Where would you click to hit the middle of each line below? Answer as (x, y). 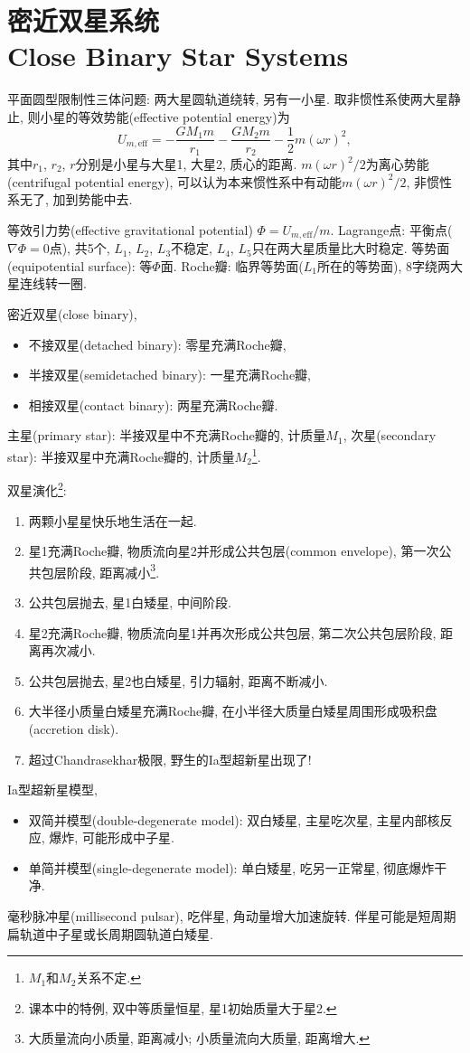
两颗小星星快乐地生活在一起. (113, 520)
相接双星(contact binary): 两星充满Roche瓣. (153, 404)
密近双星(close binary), (72, 314)
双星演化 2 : (37, 489)
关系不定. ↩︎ (108, 978)
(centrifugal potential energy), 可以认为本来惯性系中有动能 (174, 181)
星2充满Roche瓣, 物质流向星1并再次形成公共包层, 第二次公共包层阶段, (232, 632)
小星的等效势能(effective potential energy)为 (165, 116)
